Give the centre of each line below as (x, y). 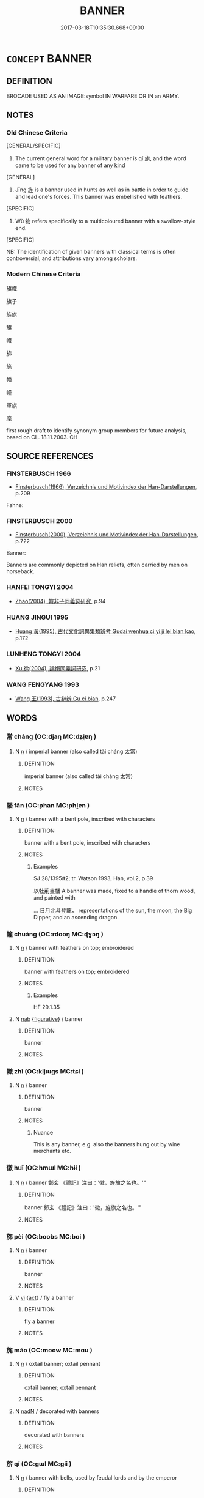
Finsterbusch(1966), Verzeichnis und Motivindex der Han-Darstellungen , (106, 487)
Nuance (43, 1133)
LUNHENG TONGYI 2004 (44, 654)
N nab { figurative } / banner (49, 1019)
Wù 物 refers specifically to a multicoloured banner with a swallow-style (105, 221)
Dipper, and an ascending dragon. (76, 917)
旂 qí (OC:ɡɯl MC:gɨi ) (39, 1464)
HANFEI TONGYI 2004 (40, 587)
